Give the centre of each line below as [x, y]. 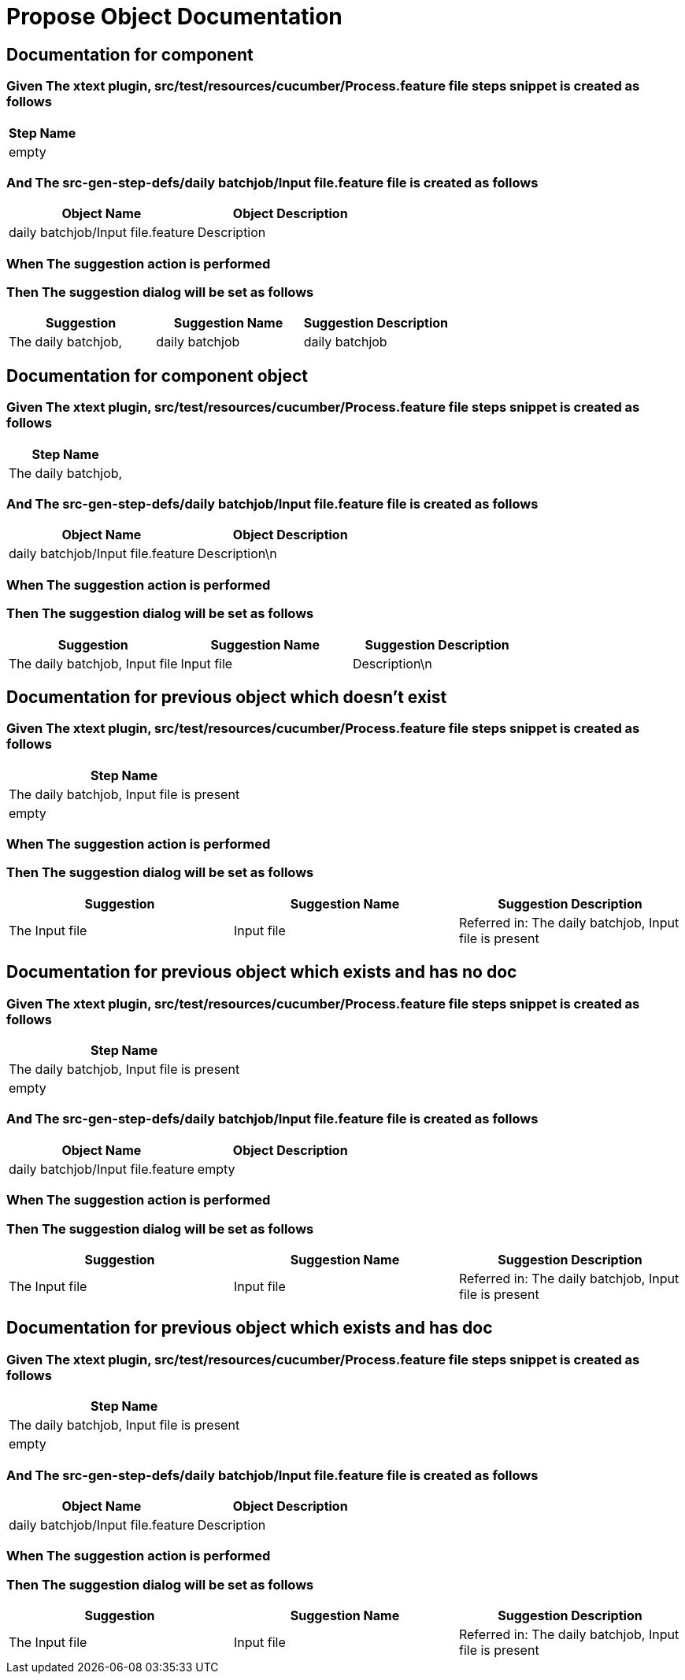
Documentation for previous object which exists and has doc [250, 1328]
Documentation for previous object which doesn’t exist [227, 697]
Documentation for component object [157, 376]
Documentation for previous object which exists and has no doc [262, 972]
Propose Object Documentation [174, 17]
